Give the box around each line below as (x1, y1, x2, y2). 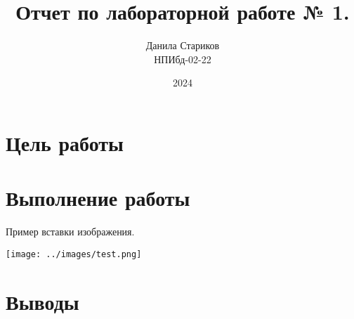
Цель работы (6, 128, 124, 157)
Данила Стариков (145, 38, 220, 53)
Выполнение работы (6, 183, 190, 212)
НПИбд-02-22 (154, 51, 211, 66)
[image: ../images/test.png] (6, 249, 142, 259)
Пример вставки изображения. (6, 224, 135, 239)
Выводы (6, 287, 79, 315)
